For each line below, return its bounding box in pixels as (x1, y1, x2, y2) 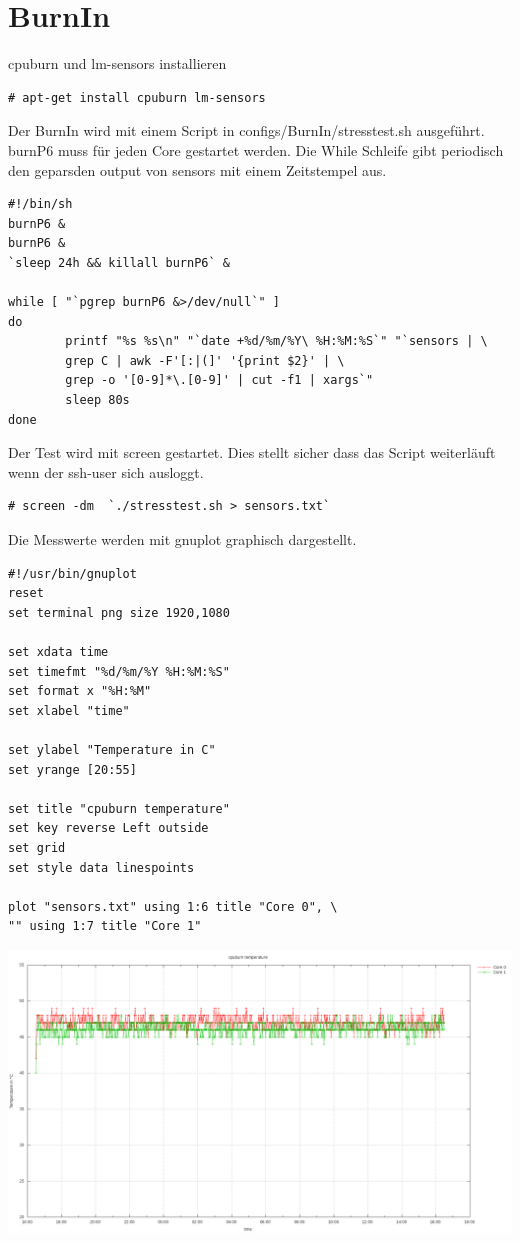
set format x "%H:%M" (8, 684, 152, 699)
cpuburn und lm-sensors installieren (8, 53, 227, 74)
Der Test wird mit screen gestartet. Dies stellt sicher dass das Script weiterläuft (8, 442, 496, 463)
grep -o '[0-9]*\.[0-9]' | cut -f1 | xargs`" (65, 373, 374, 388)
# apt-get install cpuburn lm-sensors (8, 90, 266, 105)
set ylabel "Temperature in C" (8, 742, 216, 757)
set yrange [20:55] (8, 762, 137, 777)
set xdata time (8, 644, 109, 659)
